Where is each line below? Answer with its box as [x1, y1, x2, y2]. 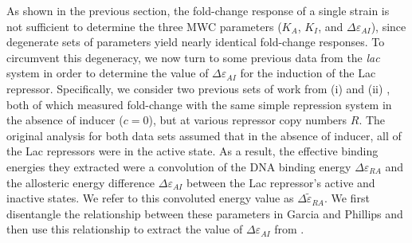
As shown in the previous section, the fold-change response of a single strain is [6, 2, 390, 18]
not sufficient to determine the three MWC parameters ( [6, 18, 282, 34]
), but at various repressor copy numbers [148, 112, 347, 128]
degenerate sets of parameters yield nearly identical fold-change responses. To [6, 33, 385, 50]
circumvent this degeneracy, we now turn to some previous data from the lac [6, 49, 380, 65]
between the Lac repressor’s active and [186, 174, 375, 190]
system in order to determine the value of [6, 65, 209, 81]
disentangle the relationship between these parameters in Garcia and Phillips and [6, 205, 403, 221]
